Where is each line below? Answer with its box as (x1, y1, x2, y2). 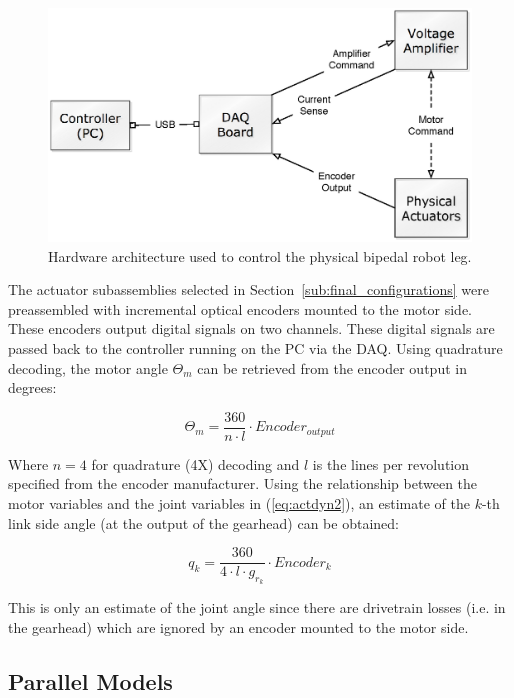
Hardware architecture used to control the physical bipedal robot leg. (48, 245, 472, 266)
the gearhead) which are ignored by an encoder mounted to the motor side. (8, 616, 469, 637)
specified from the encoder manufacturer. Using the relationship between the (8, 473, 478, 494)
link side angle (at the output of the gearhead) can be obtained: (8, 512, 399, 533)
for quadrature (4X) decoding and (91, 453, 300, 474)
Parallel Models (8, 665, 173, 696)
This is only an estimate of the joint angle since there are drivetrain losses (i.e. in (8, 597, 506, 618)
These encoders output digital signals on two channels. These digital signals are (8, 318, 495, 339)
